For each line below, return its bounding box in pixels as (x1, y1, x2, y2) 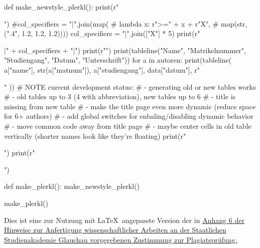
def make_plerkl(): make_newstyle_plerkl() (4, 181, 140, 191)
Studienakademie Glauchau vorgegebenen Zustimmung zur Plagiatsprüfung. (4, 234, 237, 244)
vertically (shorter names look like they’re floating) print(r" (4, 130, 186, 141)
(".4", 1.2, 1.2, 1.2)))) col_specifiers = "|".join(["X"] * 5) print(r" (4, 28, 200, 39)
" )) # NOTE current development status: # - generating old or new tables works (4, 81, 256, 92)
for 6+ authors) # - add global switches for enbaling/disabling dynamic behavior (4, 111, 253, 121)
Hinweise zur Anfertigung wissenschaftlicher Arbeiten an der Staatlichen (4, 224, 226, 235)
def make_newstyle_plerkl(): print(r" (4, 2, 119, 12)
